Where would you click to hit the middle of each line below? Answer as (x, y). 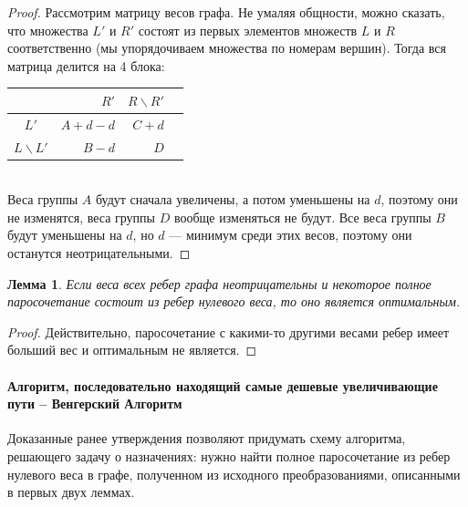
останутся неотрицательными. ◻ (99, 253)
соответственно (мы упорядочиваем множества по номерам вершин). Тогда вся (227, 48)
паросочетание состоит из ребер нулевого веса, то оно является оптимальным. (234, 301)
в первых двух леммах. (71, 492)
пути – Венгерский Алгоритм (95, 404)
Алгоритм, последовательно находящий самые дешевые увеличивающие (223, 385)
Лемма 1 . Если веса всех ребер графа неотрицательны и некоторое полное (219, 283)
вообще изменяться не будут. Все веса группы (302, 217)
